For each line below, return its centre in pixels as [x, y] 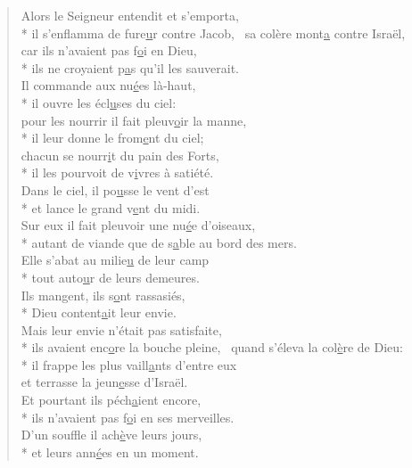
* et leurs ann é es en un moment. [110, 452]
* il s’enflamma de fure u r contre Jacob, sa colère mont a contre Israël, [213, 33]
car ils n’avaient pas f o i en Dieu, [109, 50]
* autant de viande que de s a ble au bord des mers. [159, 242]
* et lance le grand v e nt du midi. [111, 207]
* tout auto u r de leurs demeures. [110, 277]
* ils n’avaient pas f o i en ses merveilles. [128, 417]
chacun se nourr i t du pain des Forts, [120, 155]
